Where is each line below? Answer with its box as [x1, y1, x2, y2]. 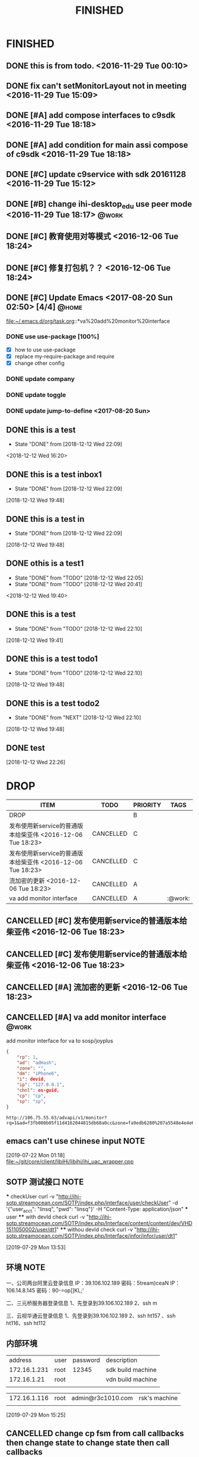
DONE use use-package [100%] [6, 332, 99, 341]
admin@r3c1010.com [71, 1393, 133, 1402]
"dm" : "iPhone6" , [17, 1071, 60, 1077]
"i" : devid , [17, 1077, 46, 1082]
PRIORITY [133, 801, 162, 809]
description [105, 1356, 138, 1364]
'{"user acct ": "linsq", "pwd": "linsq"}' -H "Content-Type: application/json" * [6, 1206, 188, 1214]
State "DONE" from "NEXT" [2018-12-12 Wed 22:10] [14, 714, 141, 721]
